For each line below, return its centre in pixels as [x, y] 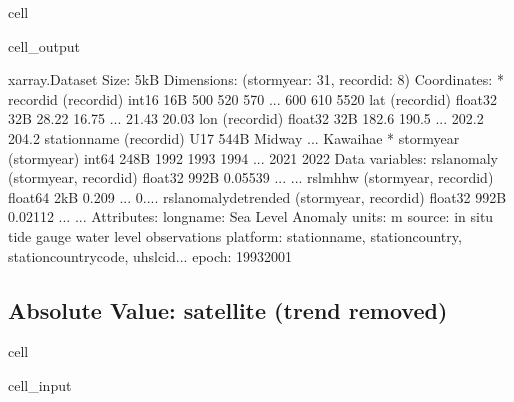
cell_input [40, 384]
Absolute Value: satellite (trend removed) [228, 309]
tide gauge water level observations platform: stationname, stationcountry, [235, 235]
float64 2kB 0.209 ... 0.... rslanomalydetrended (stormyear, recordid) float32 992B [257, 196]
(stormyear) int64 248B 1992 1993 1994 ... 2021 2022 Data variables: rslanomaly [253, 157]
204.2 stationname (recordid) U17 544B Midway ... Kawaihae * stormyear [234, 137]
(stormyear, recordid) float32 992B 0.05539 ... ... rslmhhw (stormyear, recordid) [251, 177]
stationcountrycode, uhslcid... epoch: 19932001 [150, 255]
